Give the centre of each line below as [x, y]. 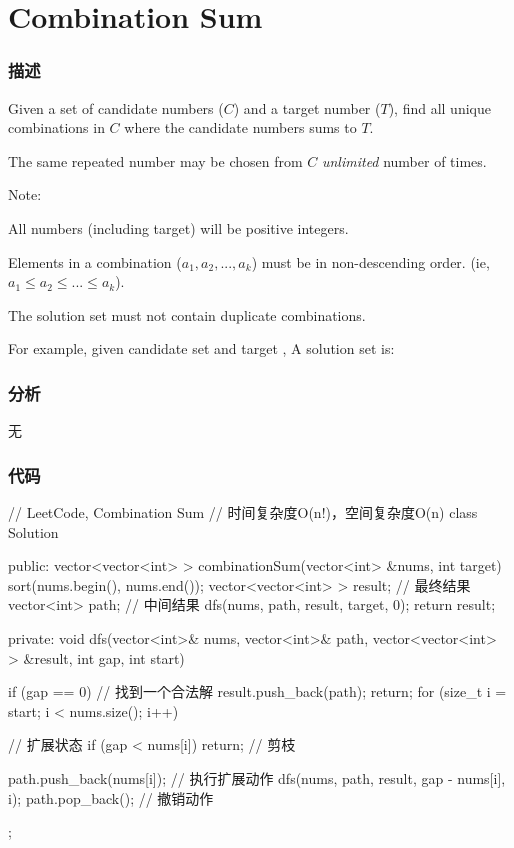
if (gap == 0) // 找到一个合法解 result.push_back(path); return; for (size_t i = [257, 691]
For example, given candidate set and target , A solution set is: [201, 348]
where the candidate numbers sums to [240, 127]
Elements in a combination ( [95, 261]
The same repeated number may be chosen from [155, 160]
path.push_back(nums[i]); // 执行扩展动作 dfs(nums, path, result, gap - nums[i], [257, 777]
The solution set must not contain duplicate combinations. [187, 314]
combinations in [56, 127]
